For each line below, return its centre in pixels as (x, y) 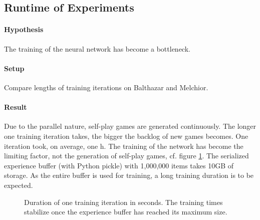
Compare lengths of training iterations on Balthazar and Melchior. (106, 87)
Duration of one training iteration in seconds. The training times (123, 202)
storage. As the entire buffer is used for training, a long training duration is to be (129, 175)
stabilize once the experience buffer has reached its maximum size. (126, 212)
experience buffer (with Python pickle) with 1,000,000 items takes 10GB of (119, 165)
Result (16, 107)
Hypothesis (24, 29)
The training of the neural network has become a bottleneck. (97, 48)
